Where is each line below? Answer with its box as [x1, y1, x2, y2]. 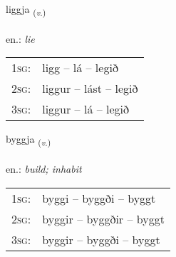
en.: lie [6, 31, 35, 46]
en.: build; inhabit [6, 161, 82, 176]
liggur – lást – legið [42, 80, 138, 97]
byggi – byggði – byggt [42, 189, 156, 206]
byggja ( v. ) [6, 131, 51, 148]
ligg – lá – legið [42, 59, 118, 76]
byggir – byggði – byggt [42, 231, 160, 248]
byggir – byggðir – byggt [42, 210, 165, 227]
